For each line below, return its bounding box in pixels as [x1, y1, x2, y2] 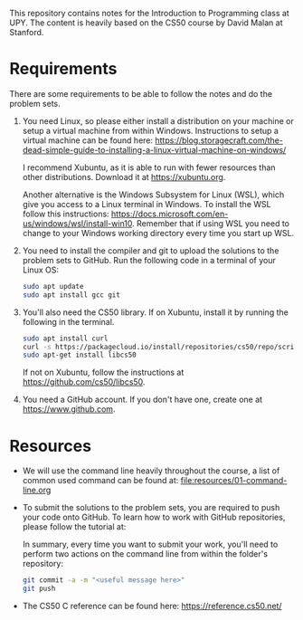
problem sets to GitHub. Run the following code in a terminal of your [22, 254, 276, 265]
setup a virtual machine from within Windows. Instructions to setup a [22, 125, 279, 136]
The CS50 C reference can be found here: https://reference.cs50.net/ [22, 601, 282, 611]
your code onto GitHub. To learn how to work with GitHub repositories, [22, 511, 286, 523]
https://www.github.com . [22, 404, 116, 415]
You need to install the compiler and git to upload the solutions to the [22, 244, 279, 256]
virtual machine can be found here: [22, 135, 154, 146]
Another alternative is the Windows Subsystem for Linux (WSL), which [22, 189, 285, 200]
